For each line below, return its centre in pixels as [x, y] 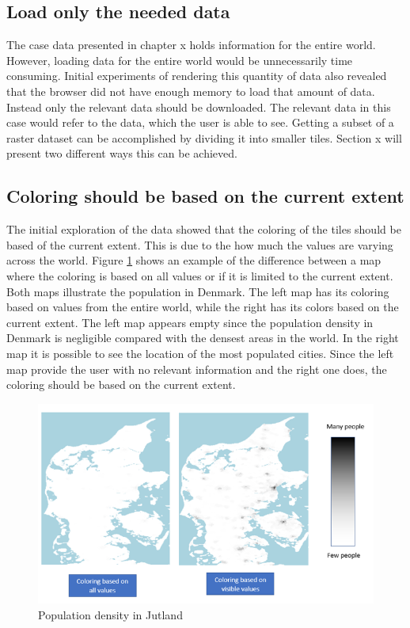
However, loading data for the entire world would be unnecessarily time [180, 60]
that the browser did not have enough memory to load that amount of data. [191, 91]
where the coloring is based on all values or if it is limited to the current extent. [200, 275]
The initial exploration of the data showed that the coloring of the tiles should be [204, 229]
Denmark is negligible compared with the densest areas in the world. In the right [203, 338]
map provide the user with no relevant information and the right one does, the [197, 369]
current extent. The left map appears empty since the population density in [190, 322]
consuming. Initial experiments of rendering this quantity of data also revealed [197, 76]
